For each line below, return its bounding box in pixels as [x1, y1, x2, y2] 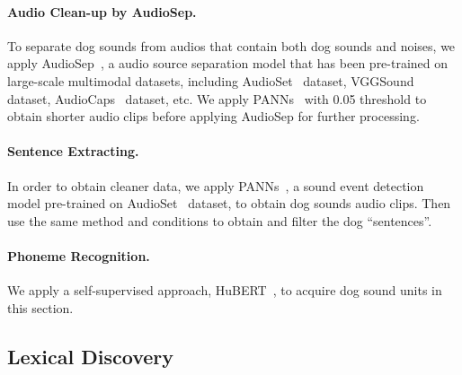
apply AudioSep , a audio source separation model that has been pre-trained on [7, 54, 449, 73]
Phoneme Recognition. [7, 246, 150, 265]
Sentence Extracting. [7, 142, 139, 161]
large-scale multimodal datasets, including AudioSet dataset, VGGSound [7, 71, 414, 90]
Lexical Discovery [7, 342, 173, 370]
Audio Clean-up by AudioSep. [7, 2, 197, 21]
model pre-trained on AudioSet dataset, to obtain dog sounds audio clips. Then [7, 194, 451, 213]
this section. [7, 298, 74, 317]
